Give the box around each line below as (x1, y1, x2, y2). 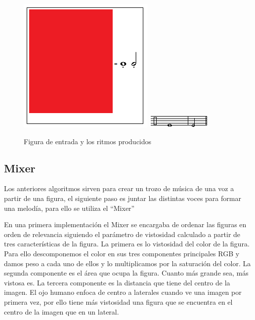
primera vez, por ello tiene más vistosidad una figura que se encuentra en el (4, 296, 233, 307)
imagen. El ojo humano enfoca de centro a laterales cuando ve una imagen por (4, 287, 242, 297)
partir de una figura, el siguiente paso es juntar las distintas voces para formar (4, 193, 241, 203)
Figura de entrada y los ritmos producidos (24, 136, 152, 146)
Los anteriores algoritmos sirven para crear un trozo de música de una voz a (4, 183, 234, 194)
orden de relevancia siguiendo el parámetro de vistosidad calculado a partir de (4, 229, 241, 239)
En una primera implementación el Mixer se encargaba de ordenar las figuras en (4, 219, 247, 230)
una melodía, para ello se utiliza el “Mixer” (4, 202, 135, 213)
